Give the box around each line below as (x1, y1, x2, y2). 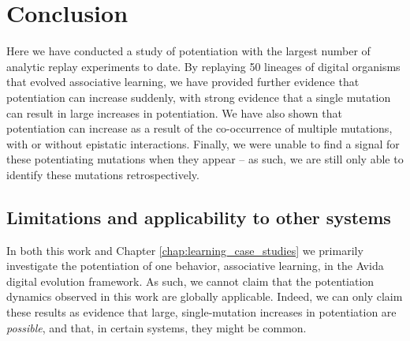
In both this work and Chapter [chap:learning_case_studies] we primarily (6, 242, 363, 258)
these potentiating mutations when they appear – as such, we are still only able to (6, 151, 404, 167)
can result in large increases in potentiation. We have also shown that (6, 104, 342, 121)
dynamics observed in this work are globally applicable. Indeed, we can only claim (6, 288, 403, 305)
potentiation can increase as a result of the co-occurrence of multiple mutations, (6, 120, 393, 137)
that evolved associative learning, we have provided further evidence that (6, 73, 360, 90)
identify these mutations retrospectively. (6, 166, 199, 182)
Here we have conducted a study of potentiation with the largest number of (6, 43, 371, 59)
